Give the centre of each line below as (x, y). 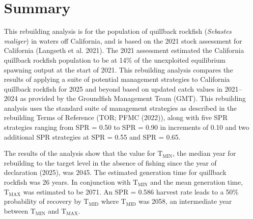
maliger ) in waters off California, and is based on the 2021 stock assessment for (123, 40)
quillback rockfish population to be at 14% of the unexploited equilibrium (115, 60)
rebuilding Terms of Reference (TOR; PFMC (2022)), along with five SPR (116, 117)
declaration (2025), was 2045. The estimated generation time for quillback (115, 172)
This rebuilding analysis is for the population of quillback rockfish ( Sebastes (118, 31)
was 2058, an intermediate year (185, 201)
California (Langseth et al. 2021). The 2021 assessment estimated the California (124, 50)
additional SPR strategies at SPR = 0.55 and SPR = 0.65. (92, 136)
